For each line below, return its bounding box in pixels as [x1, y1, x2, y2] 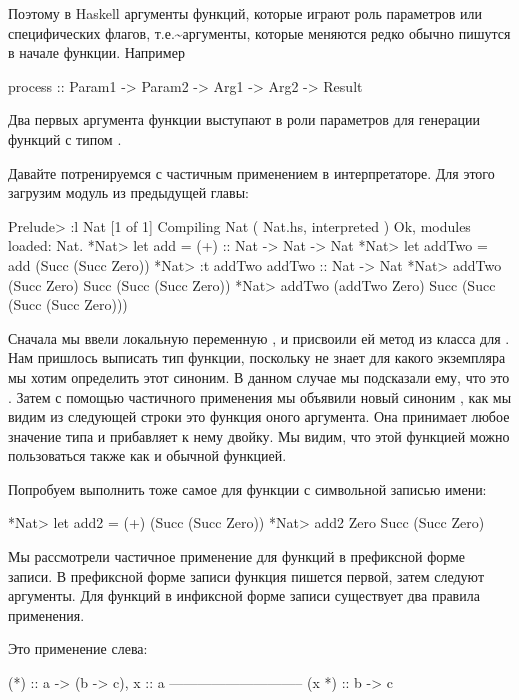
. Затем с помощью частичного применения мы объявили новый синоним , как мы [8, 386, 512, 407]
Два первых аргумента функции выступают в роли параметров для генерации [8, 109, 480, 130]
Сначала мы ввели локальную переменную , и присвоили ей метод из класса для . [8, 327, 510, 348]
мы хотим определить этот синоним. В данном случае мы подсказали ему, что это [8, 366, 510, 387]
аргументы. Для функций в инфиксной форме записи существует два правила [8, 585, 480, 606]
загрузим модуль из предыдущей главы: [8, 182, 249, 203]
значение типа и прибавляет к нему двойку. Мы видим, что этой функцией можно [8, 425, 510, 446]
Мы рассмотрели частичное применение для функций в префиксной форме [8, 546, 466, 567]
